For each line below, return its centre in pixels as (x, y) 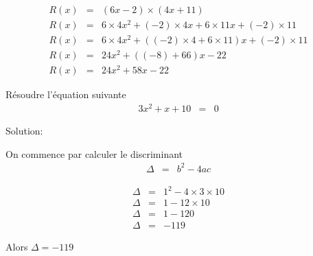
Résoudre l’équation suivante (66, 94)
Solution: (24, 131)
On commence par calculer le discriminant (94, 153)
